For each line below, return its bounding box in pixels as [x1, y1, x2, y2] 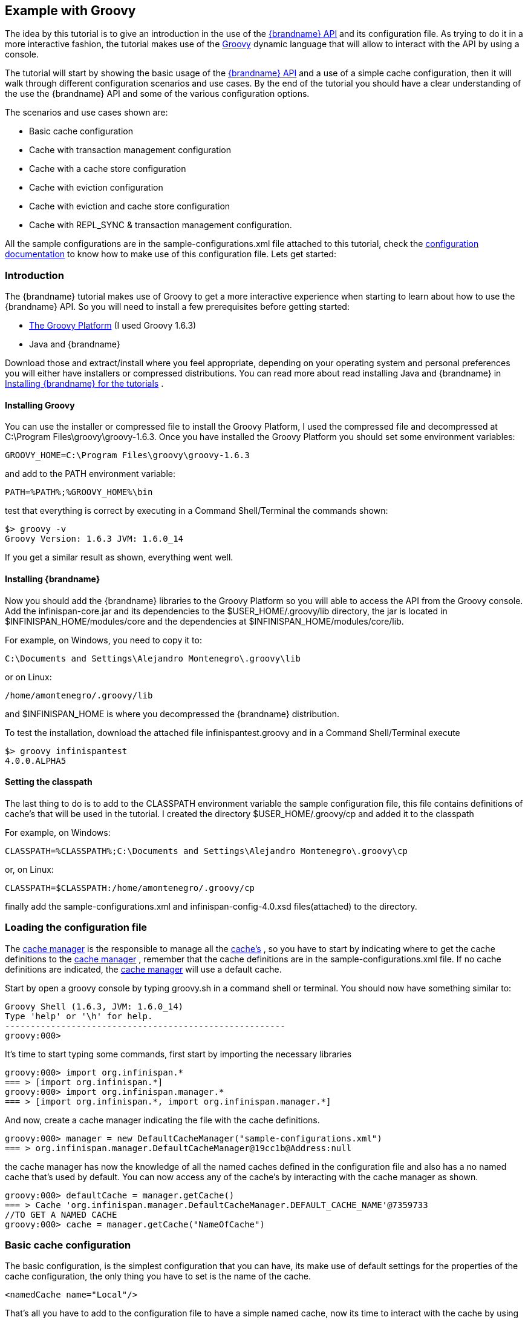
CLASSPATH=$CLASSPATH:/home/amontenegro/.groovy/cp [5, 882, 255, 893]
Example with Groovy [5, 3, 136, 18]
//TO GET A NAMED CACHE [5, 1209, 117, 1220]
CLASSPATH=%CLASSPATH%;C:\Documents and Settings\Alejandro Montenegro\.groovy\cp [5, 846, 408, 856]
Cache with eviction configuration [29, 182, 163, 193]
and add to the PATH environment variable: [5, 468, 175, 479]
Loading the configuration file [5, 921, 148, 934]
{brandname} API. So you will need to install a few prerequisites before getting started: [5, 301, 350, 312]
